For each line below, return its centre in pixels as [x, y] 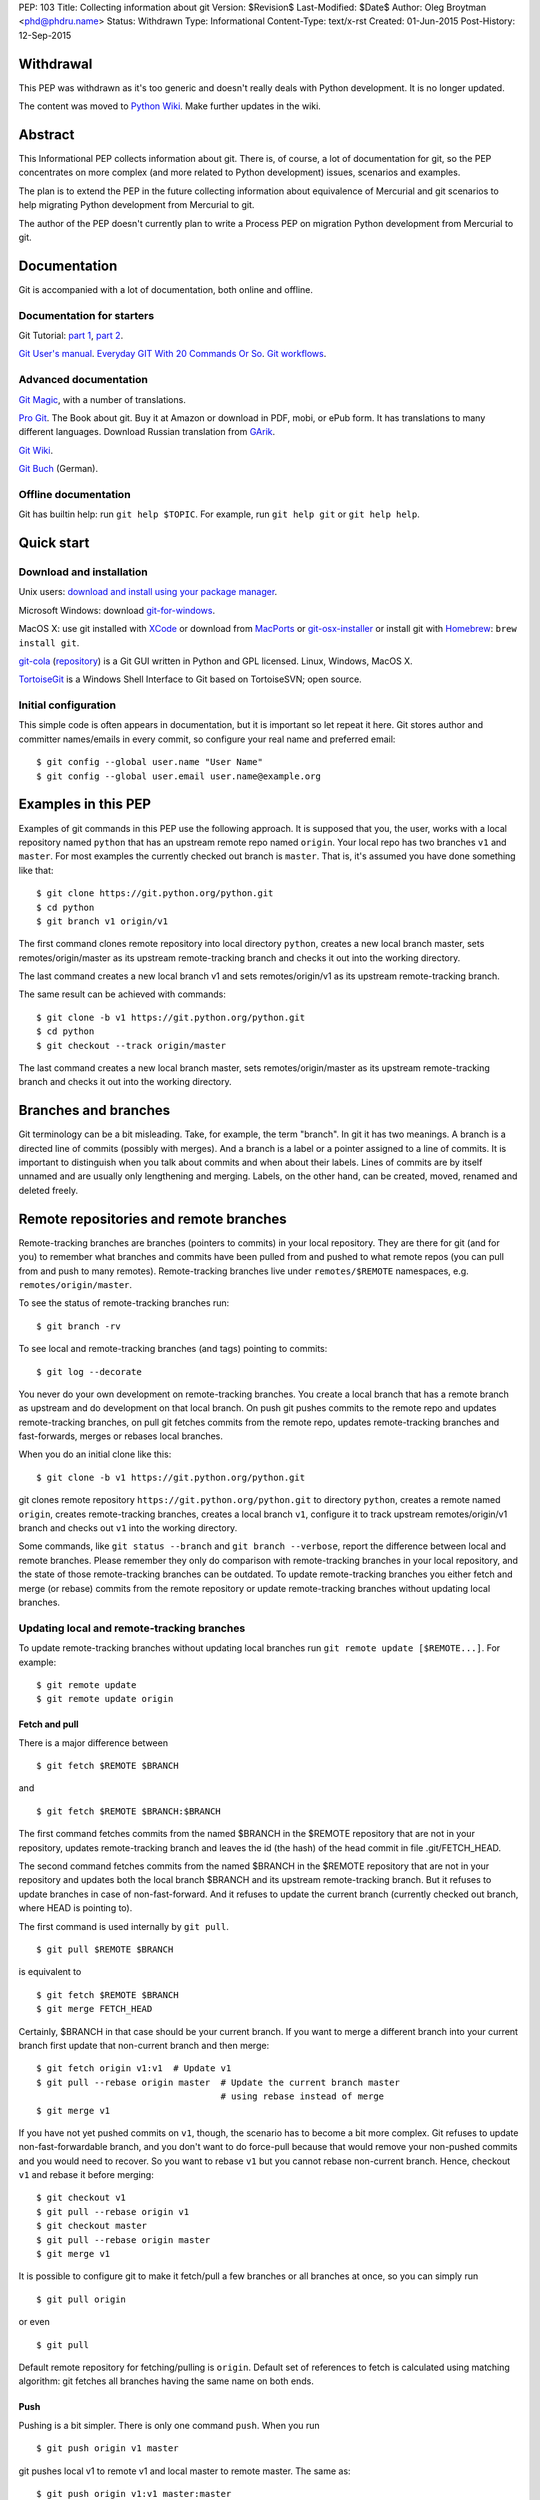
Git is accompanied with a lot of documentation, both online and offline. [166, 289]
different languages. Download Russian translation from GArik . [147, 432]
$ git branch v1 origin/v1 [102, 921]
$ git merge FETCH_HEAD [94, 2009]
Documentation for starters [86, 315]
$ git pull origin [81, 2299]
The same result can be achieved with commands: [122, 994]
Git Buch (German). [58, 469]
